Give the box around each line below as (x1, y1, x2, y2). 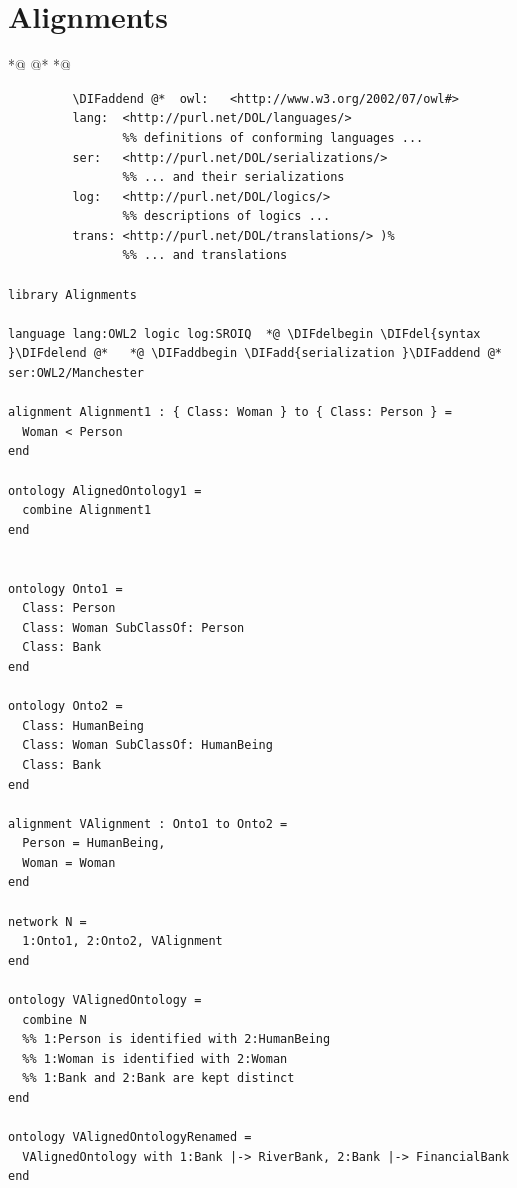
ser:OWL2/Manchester (8, 366, 145, 381)
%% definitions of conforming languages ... (122, 130, 424, 145)
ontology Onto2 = (8, 699, 123, 714)
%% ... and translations (122, 248, 288, 263)
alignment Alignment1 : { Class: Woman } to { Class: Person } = (8, 405, 452, 420)
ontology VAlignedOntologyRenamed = (8, 1130, 252, 1145)
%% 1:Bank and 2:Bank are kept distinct (22, 1071, 295, 1086)
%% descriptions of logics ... (122, 209, 331, 224)
